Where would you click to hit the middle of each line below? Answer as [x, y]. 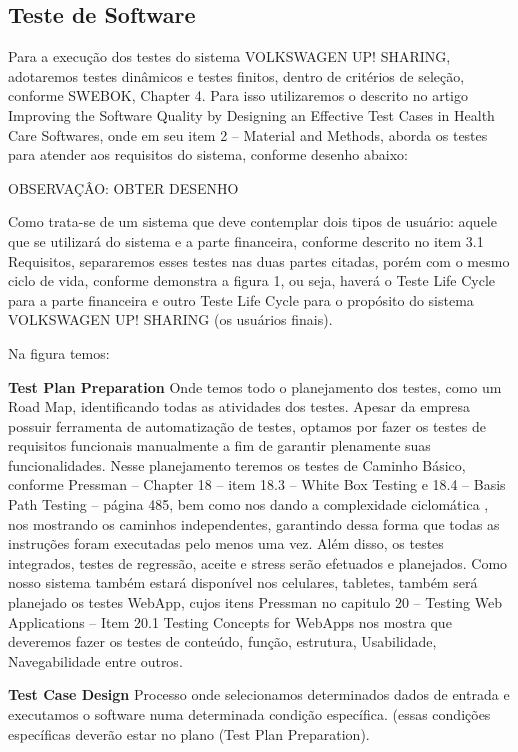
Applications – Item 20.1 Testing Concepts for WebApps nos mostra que [230, 621]
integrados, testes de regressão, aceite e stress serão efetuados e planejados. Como [258, 562]
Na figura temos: [59, 352]
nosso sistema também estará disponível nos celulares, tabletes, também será [243, 582]
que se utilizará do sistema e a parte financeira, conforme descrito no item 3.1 [246, 240]
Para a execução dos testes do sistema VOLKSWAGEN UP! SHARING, [229, 56]
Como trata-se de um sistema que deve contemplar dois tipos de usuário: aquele [252, 221]
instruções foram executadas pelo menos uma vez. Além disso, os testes [226, 543]
